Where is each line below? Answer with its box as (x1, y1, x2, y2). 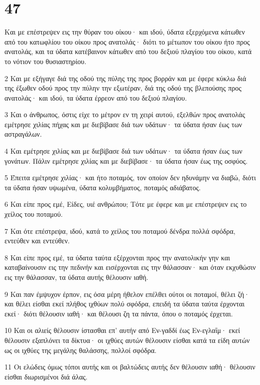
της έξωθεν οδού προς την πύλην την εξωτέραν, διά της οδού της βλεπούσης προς (4, 83, 241, 93)
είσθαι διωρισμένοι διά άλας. (4, 371, 87, 381)
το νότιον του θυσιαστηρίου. (4, 56, 86, 66)
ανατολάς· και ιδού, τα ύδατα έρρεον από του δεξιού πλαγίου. (4, 92, 187, 103)
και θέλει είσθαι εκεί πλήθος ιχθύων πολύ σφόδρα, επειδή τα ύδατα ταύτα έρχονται (4, 298, 244, 309)
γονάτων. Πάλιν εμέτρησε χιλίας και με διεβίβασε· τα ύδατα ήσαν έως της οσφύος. (4, 155, 248, 166)
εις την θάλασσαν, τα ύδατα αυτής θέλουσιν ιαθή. (4, 272, 148, 282)
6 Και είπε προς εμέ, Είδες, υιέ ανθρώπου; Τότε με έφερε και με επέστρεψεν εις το (4, 199, 247, 209)
